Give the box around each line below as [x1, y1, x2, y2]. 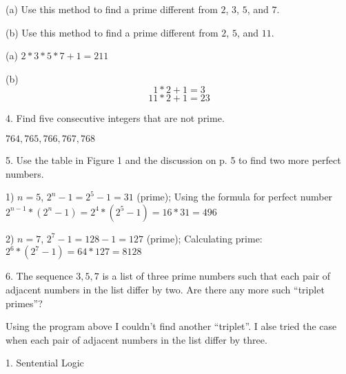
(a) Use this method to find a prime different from [6, 2, 218, 16]
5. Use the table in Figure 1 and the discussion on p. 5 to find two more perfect [6, 152, 341, 167]
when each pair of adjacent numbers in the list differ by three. [6, 332, 267, 346]
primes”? [6, 295, 43, 310]
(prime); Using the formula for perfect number [136, 189, 333, 204]
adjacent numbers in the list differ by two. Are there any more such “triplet [6, 282, 325, 296]
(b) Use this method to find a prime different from [6, 25, 218, 39]
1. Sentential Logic [6, 355, 84, 370]
